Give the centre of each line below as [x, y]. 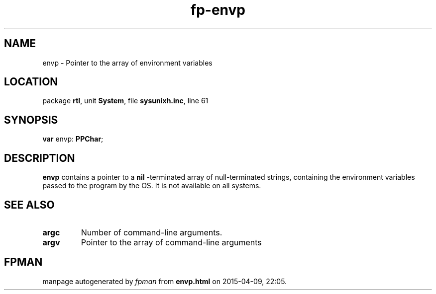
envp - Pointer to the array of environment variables [127, 63]
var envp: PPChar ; [73, 139]
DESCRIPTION [40, 158]
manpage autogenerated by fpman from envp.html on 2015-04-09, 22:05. [165, 281]
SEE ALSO [29, 205]
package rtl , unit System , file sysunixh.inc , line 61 [125, 101]
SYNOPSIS [31, 120]
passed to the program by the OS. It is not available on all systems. [152, 186]
